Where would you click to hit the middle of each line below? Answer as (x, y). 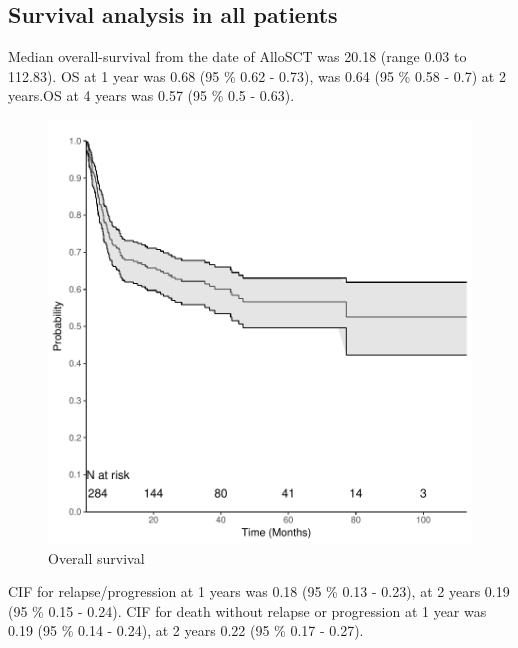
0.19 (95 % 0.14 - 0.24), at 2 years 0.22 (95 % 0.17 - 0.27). (186, 630)
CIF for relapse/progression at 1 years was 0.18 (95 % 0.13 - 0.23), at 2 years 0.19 (259, 591)
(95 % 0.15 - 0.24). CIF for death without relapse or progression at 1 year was (247, 610)
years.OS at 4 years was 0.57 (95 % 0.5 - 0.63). (151, 95)
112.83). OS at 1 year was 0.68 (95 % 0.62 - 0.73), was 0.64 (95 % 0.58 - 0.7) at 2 (257, 75)
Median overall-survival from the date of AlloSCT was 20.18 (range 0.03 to (237, 56)
